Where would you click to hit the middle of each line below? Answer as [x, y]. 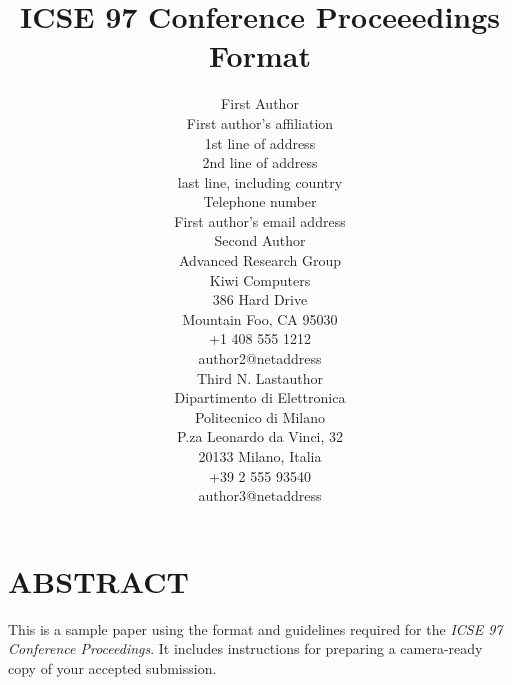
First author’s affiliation [260, 122]
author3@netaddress [260, 495]
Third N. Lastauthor [260, 377]
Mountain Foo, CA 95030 [260, 318]
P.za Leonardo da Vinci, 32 [260, 436]
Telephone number [260, 201]
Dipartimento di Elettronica [260, 397]
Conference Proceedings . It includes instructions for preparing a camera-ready [245, 648]
